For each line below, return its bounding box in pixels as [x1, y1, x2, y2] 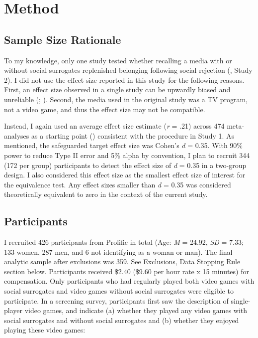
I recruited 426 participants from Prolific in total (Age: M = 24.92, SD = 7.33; [4, 237, 244, 247]
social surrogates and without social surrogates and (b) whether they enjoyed [4, 315, 239, 325]
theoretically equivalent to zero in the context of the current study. [4, 189, 208, 199]
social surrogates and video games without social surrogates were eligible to [4, 286, 234, 296]
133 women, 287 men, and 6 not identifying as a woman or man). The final [4, 246, 233, 257]
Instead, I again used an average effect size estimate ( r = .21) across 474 [4, 121, 225, 131]
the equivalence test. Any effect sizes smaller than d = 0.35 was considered [4, 179, 231, 189]
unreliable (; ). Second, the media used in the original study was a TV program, [4, 94, 248, 104]
